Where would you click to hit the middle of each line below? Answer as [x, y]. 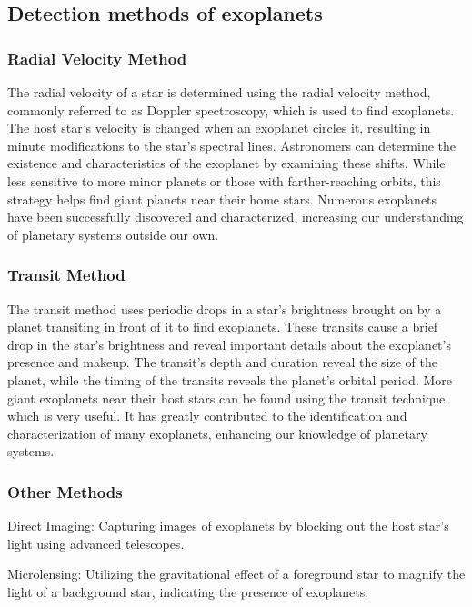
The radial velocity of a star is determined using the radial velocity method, [219, 92]
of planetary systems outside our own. [113, 234]
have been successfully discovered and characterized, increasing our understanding [236, 217]
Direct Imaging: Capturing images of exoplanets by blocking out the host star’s [228, 526]
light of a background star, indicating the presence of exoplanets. [188, 591]
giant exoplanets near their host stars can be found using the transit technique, [228, 398]
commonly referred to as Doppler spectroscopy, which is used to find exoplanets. [231, 109]
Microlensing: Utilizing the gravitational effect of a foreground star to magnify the [236, 574]
